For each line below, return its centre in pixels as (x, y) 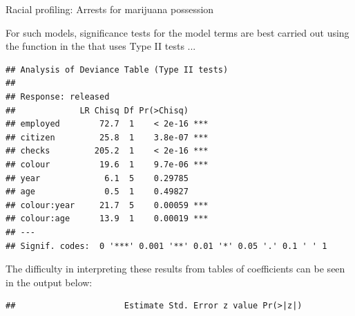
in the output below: (49, 282)
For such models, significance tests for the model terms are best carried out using (177, 32)
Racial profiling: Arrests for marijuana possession (110, 9)
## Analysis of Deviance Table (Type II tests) (117, 69)
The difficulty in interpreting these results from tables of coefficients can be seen (175, 269)
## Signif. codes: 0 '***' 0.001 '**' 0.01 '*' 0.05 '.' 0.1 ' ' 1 (166, 246)
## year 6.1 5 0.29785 (97, 178)
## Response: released (58, 96)
